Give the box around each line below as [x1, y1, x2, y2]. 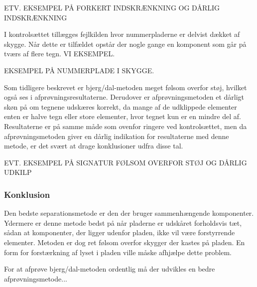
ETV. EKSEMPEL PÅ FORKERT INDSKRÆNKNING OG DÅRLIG [4, 2, 220, 12]
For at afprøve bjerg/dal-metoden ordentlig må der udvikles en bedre [4, 264, 215, 274]
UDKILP [4, 167, 32, 177]
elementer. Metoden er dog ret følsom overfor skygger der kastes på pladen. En [4, 237, 245, 247]
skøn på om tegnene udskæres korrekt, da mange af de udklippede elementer [4, 101, 237, 112]
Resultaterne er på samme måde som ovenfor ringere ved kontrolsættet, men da [4, 121, 247, 131]
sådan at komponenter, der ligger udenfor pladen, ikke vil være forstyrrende [4, 227, 235, 238]
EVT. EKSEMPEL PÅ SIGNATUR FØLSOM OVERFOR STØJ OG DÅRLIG [4, 157, 247, 167]
